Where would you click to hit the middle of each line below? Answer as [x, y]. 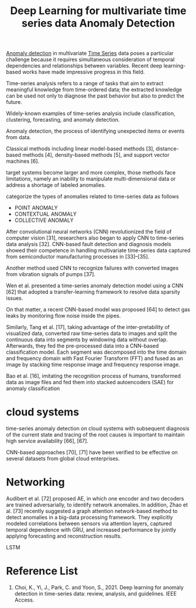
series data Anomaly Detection [98, 23]
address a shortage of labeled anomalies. [56, 185]
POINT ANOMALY [36, 208]
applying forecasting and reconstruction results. [64, 536]
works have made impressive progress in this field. [84, 72]
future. [14, 102]
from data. [18, 137]
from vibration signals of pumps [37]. [51, 274]
